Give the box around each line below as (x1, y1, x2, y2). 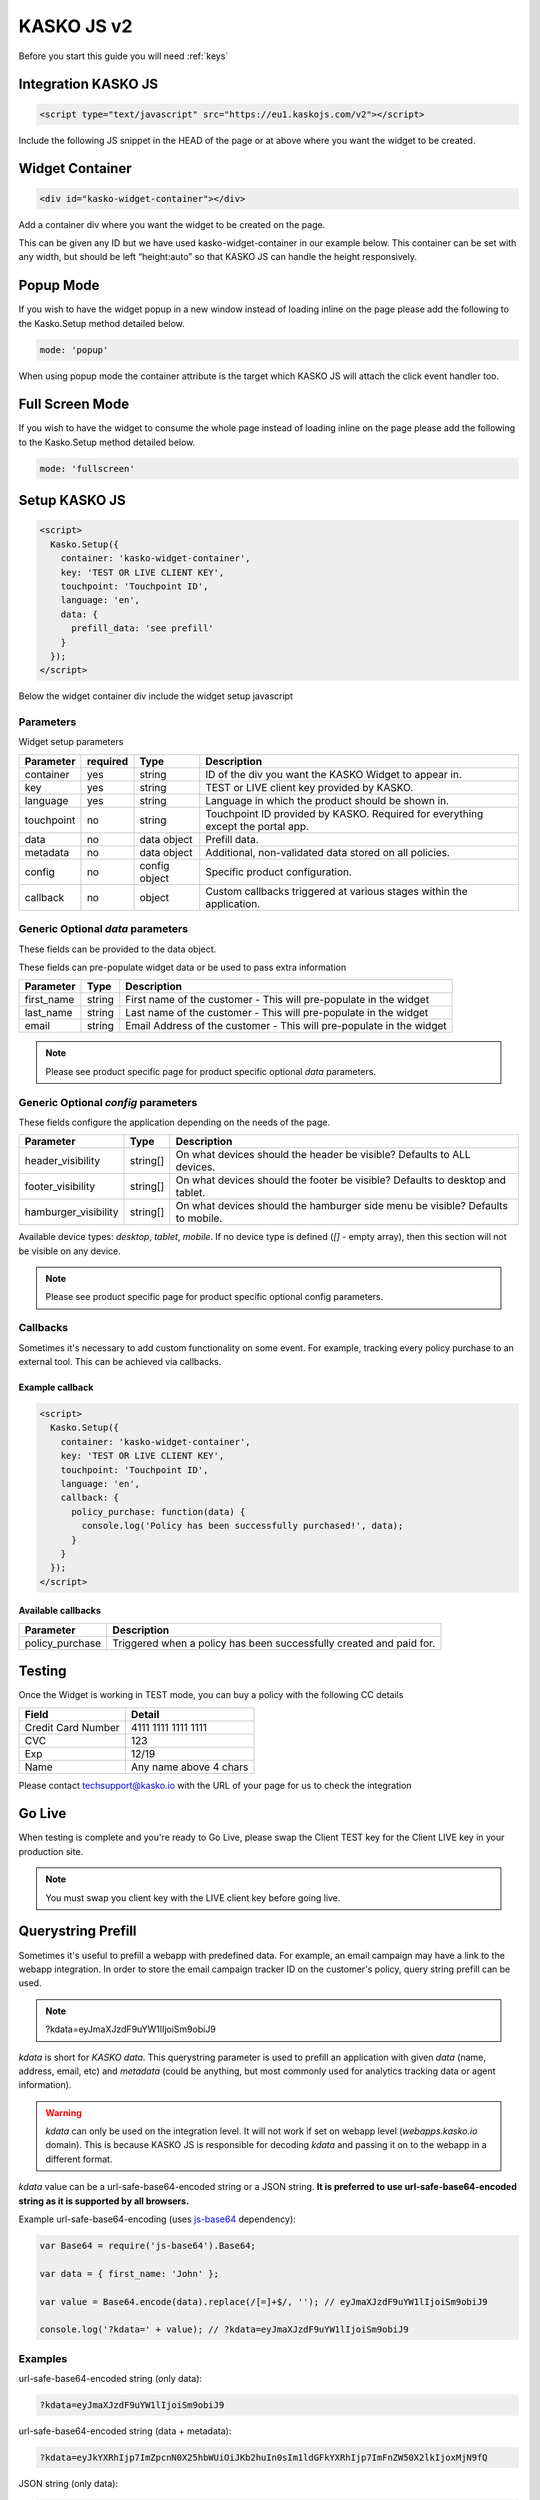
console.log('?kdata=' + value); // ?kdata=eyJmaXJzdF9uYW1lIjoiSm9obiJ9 (39, 2324, 409, 2335)
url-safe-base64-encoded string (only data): (18, 2373, 203, 2385)
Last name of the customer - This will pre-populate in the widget (125, 1006, 429, 1020)
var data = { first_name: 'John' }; (39, 2268, 220, 2279)
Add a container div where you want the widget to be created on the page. (18, 218, 326, 230)
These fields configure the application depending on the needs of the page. (18, 1116, 330, 1128)
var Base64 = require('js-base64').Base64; (39, 2240, 257, 2252)
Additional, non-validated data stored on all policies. (205, 845, 450, 859)
